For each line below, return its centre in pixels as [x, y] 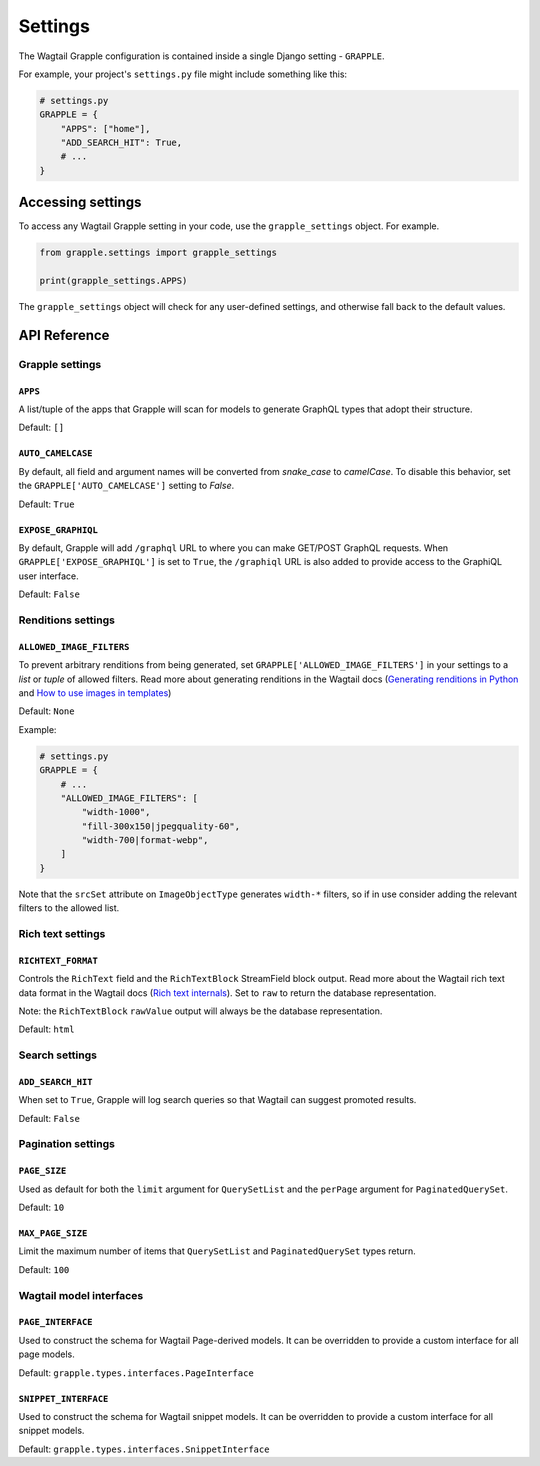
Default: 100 [44, 1269]
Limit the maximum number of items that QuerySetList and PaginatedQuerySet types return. [217, 1251]
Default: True [46, 504]
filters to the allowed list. [69, 908]
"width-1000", [116, 812]
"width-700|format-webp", [145, 840]
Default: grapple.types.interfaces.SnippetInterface [144, 1449]
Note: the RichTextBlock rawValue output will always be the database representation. [200, 1011]
